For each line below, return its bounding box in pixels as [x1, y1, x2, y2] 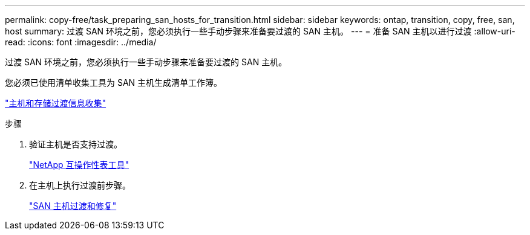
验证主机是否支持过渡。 [29, 139, 122, 149]
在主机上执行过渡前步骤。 [29, 180, 131, 190]
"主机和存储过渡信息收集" [5, 98, 106, 108]
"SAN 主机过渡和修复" [29, 201, 117, 211]
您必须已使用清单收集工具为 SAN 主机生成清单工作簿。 [5, 77, 223, 88]
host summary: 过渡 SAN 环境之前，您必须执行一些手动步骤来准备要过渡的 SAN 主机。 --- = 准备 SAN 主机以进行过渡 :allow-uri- [5, 26, 515, 36]
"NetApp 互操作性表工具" [29, 159, 129, 170]
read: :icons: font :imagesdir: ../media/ [5, 37, 157, 47]
